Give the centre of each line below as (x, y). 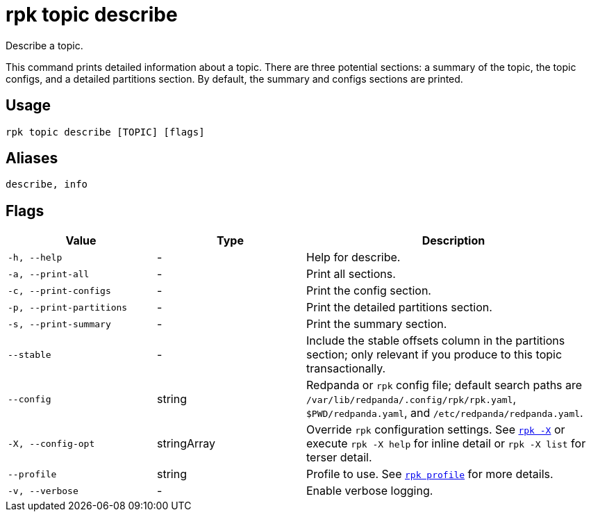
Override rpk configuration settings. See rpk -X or (436, 430)
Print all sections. (351, 274)
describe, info (47, 184)
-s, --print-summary (59, 324)
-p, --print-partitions (68, 307)
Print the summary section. (377, 324)
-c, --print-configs (59, 290)
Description (453, 241)
